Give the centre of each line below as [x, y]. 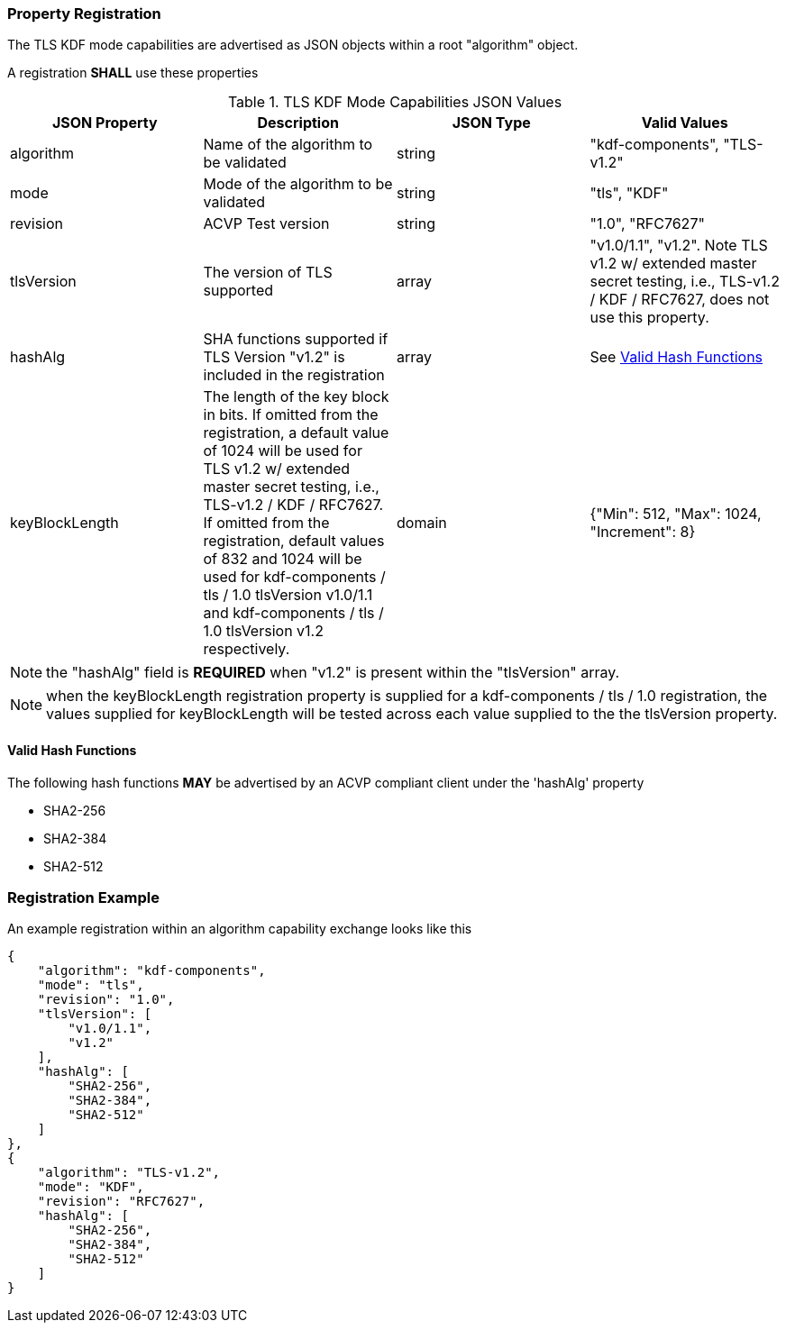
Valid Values [685, 123]
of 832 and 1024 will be [283, 559]
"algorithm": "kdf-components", [151, 971]
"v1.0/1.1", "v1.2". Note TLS [679, 246]
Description [298, 123]
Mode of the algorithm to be [298, 184]
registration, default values [294, 541]
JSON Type [491, 123]
